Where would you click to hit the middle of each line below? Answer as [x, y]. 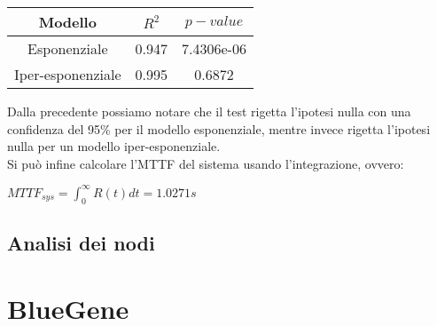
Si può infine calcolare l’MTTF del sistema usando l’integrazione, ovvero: [206, 163]
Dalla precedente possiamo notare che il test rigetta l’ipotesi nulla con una [209, 111]
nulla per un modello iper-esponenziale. [114, 146]
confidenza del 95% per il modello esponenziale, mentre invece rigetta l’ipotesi [219, 128]
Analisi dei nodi [81, 243]
